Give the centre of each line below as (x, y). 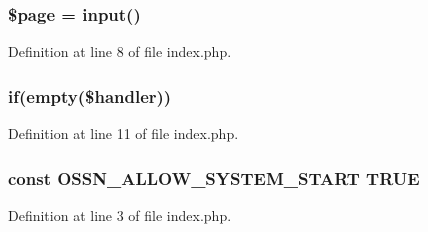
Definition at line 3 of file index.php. (120, 214)
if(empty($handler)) (90, 95)
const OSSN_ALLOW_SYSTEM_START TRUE (214, 177)
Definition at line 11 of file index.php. (123, 133)
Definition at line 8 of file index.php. (120, 51)
